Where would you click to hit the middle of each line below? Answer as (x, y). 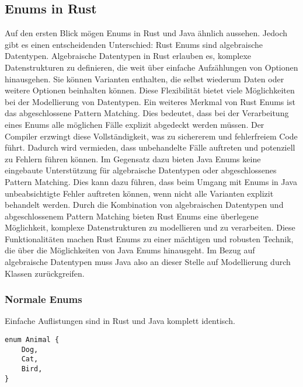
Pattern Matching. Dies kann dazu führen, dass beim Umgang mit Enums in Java (151, 181)
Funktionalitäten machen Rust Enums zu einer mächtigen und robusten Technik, (149, 238)
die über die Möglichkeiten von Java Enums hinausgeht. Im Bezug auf (130, 250)
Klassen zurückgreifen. (45, 273)
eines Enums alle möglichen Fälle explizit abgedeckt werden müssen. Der (135, 124)
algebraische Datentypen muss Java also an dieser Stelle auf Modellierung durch (148, 262)
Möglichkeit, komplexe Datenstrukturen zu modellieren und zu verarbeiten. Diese (150, 227)
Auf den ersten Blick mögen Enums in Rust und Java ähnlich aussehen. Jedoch (146, 33)
